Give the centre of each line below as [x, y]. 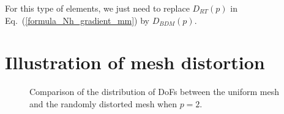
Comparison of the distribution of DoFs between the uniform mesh [155, 92]
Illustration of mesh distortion [135, 62]
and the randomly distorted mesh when [103, 103]
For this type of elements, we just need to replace [97, 8]
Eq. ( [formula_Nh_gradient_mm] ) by [77, 20]
